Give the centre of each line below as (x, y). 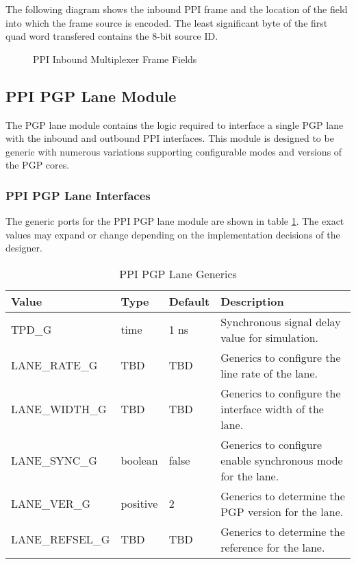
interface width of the (272, 408)
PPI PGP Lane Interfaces (78, 195)
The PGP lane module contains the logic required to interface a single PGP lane (175, 124)
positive (139, 504)
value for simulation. (270, 337)
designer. (24, 248)
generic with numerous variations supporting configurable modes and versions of (174, 151)
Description (252, 301)
